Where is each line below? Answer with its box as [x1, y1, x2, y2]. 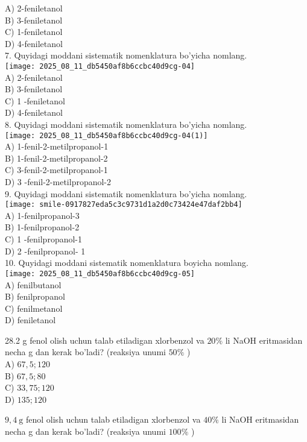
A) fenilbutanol [5, 278, 62, 291]
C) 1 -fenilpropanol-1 [5, 233, 83, 245]
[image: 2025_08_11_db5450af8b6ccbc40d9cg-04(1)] [5, 131, 208, 140]
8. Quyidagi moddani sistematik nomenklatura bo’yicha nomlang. [5, 118, 247, 130]
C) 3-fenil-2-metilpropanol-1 [5, 163, 108, 176]
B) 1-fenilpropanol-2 [5, 221, 80, 233]
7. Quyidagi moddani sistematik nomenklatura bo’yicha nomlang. [5, 49, 247, 62]
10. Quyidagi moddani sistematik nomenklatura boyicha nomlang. [5, 256, 248, 269]
